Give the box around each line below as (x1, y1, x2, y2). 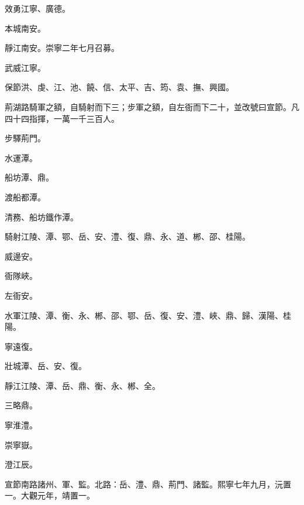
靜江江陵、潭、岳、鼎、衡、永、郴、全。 (5, 379, 160, 391)
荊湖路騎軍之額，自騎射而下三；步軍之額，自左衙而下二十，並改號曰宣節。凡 (5, 100, 299, 112)
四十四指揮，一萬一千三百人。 (5, 112, 119, 124)
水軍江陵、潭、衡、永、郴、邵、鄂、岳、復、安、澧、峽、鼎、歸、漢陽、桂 (5, 309, 291, 321)
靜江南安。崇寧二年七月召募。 (5, 42, 119, 54)
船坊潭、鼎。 (5, 171, 54, 183)
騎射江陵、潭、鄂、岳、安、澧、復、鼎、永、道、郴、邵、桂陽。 (5, 230, 250, 243)
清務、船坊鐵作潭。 (5, 210, 78, 223)
